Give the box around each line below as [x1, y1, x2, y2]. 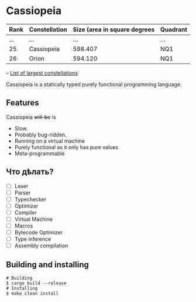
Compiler [14, 209, 37, 216]
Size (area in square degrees [73, 25, 155, 33]
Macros [14, 222, 33, 229]
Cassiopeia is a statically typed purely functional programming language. [6, 80, 182, 88]
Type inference [14, 236, 51, 243]
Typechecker [14, 196, 47, 203]
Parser [14, 189, 31, 196]
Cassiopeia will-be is [6, 113, 57, 120]
